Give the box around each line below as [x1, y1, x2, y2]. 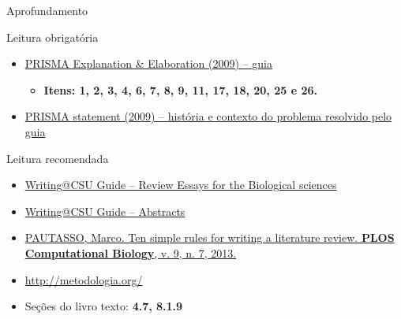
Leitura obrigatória [6, 28, 99, 45]
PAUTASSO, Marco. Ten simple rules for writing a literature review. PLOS [24, 229, 395, 246]
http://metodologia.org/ [24, 271, 143, 287]
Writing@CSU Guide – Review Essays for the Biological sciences [24, 176, 337, 193]
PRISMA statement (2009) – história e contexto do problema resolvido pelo [24, 108, 392, 124]
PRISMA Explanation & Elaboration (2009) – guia [24, 55, 272, 72]
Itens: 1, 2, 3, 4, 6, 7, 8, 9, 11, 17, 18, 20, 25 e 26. [43, 81, 317, 98]
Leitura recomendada [6, 150, 109, 166]
